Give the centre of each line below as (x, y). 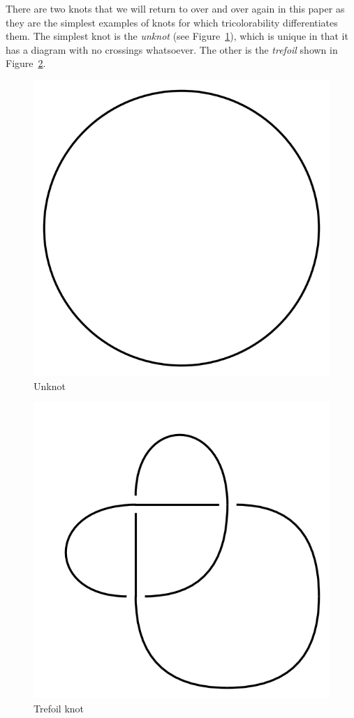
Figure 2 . (26, 63)
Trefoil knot (59, 708)
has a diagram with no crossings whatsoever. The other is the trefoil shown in (172, 49)
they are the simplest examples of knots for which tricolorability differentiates (172, 22)
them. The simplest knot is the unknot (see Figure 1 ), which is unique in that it (177, 36)
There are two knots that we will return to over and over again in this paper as (175, 8)
